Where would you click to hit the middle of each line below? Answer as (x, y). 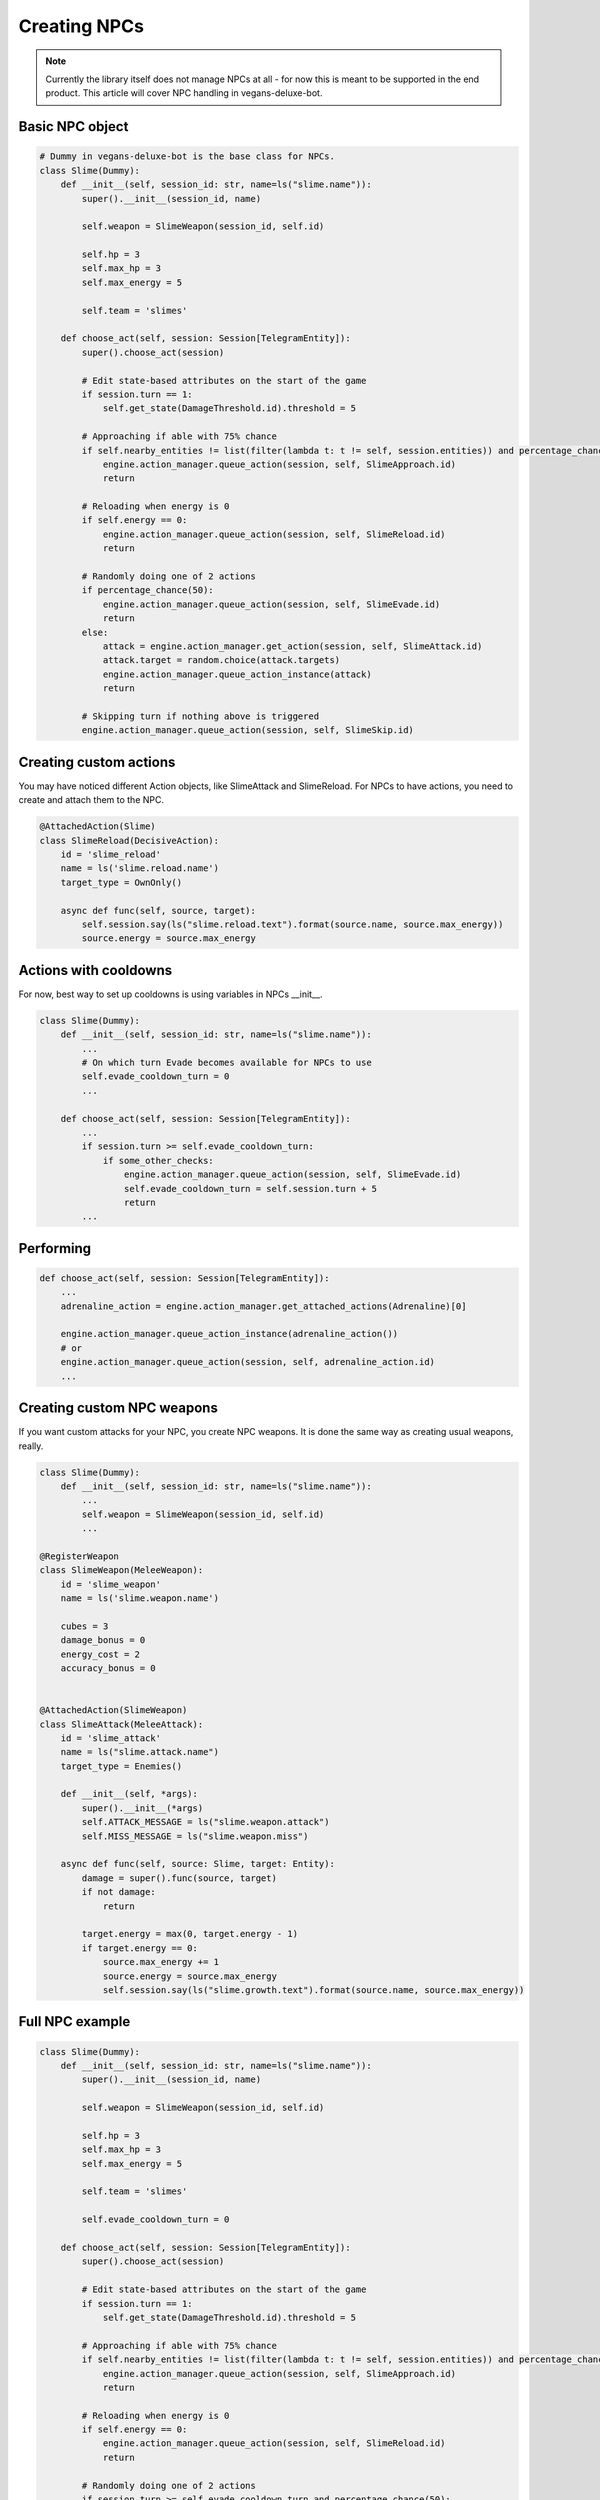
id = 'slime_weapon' (111, 1584)
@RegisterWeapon (79, 1556)
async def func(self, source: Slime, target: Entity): (197, 1864)
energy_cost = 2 (100, 1654)
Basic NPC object (73, 126)
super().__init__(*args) (142, 1808)
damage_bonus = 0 (103, 1640)
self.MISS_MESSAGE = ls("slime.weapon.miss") (195, 1836)
